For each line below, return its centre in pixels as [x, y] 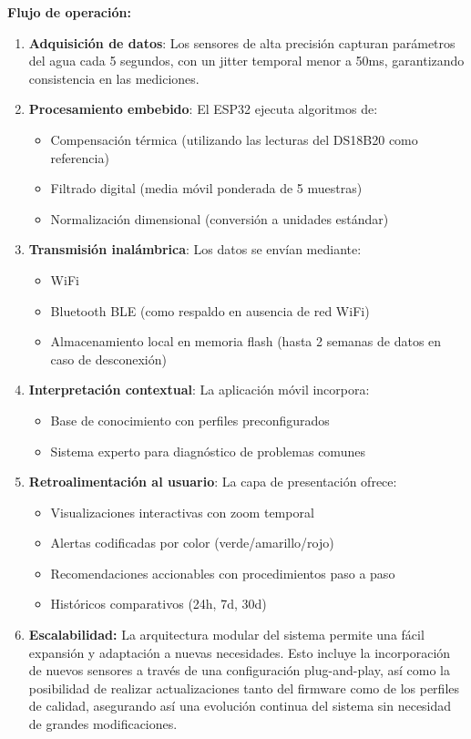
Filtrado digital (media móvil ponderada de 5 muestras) [206, 188]
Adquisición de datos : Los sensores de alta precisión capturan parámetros [242, 42]
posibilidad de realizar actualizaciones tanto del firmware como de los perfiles [244, 688]
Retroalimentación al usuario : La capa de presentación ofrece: [213, 482]
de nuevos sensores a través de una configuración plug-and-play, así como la [239, 670]
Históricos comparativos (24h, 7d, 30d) [159, 604]
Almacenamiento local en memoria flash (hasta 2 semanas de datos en [246, 341]
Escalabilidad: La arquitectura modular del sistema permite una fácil [226, 635]
